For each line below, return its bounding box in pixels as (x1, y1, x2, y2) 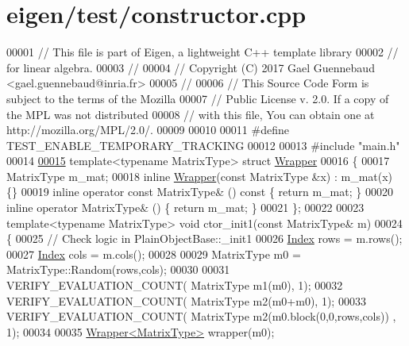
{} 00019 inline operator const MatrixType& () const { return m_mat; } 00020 (6, 183, 393, 200)
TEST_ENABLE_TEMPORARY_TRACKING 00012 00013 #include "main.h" (6, 136, 400, 153)
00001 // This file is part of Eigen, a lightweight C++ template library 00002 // (6, 44, 399, 60)
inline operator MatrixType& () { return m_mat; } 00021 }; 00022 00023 (6, 199, 365, 216)
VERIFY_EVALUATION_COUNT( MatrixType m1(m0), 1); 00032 (6, 277, 343, 294)
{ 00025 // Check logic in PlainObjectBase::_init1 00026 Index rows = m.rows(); (6, 230, 403, 247)
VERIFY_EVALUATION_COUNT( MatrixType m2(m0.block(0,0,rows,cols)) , (6, 308, 396, 325)
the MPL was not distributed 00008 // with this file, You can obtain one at (6, 106, 375, 122)
